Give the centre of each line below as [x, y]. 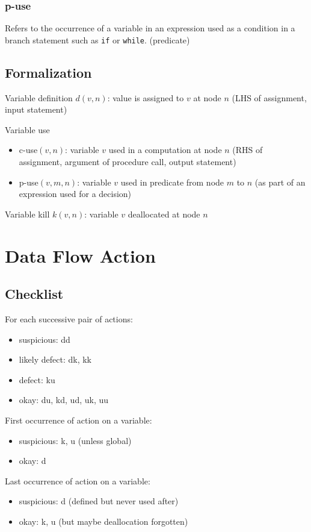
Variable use [27, 129]
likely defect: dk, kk [55, 359]
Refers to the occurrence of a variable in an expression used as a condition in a [150, 28]
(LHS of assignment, [269, 97]
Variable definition [39, 97]
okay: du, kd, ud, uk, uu [64, 400]
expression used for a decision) [75, 194]
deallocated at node [164, 214]
